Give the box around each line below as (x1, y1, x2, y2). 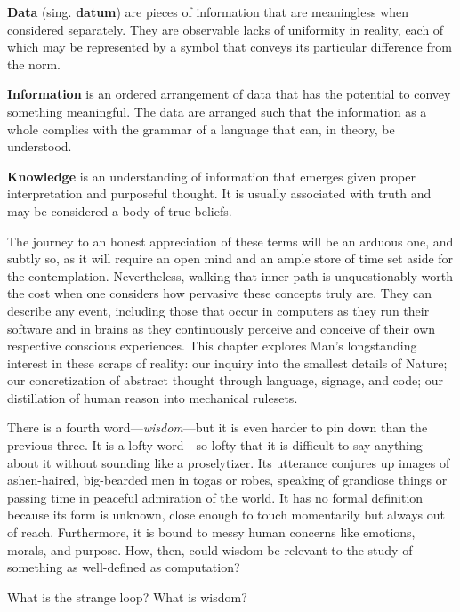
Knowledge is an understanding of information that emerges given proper (7, 166, 416, 185)
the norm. (7, 54, 61, 73)
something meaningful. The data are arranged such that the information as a (7, 101, 427, 120)
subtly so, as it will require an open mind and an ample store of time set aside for (7, 249, 454, 268)
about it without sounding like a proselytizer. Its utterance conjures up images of (7, 453, 450, 471)
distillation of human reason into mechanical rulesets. (7, 388, 298, 407)
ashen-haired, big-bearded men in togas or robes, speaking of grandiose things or (7, 471, 448, 489)
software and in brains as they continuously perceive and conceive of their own (7, 318, 436, 337)
